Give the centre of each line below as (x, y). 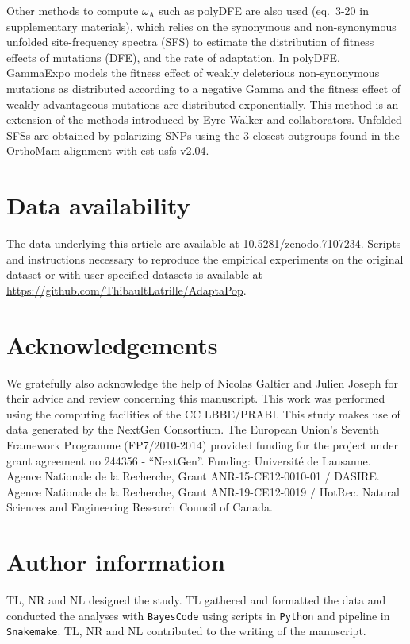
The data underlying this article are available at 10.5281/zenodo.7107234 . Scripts (204, 243)
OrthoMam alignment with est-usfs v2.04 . (108, 150)
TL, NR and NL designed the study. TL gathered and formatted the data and (196, 600)
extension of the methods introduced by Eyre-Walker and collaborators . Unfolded (204, 120)
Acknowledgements (112, 344)
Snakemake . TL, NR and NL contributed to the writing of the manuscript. (186, 631)
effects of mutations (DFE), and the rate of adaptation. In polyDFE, (174, 57)
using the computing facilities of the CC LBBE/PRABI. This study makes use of (203, 413)
